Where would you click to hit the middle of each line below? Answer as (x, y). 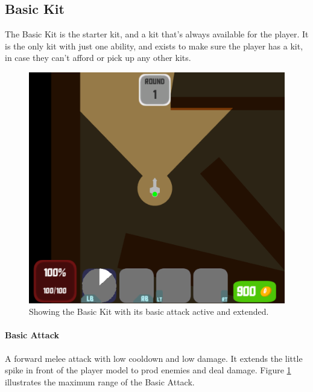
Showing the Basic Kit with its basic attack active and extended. (149, 311)
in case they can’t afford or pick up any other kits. (98, 58)
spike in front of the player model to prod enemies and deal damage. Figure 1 (148, 370)
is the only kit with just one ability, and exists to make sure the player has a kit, (154, 46)
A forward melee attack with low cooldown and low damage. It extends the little (154, 358)
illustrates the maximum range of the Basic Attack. (100, 381)
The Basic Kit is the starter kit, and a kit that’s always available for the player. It (157, 34)
